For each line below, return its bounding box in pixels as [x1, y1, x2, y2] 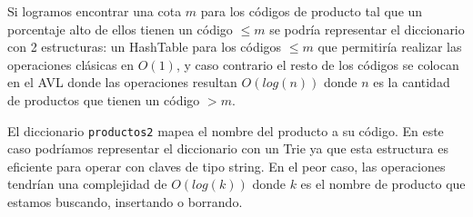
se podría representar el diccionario [269, 19, 465, 38]
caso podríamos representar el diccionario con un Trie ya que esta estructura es [7, 139, 448, 158]
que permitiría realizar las [317, 37, 462, 56]
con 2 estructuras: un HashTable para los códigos [7, 37, 282, 56]
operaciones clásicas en [7, 54, 135, 74]
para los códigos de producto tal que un [200, 2, 423, 20]
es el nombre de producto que [300, 174, 466, 193]
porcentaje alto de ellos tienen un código [7, 19, 233, 38]
